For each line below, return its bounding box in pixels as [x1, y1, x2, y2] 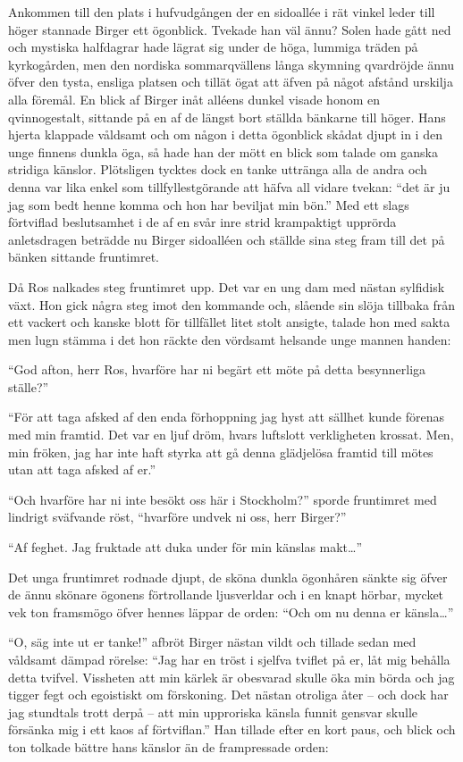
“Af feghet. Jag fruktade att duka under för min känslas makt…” [8, 538, 363, 557]
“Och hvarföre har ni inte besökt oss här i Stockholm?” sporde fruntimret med [8, 490, 437, 508]
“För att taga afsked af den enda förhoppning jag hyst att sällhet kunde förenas [8, 407, 445, 426]
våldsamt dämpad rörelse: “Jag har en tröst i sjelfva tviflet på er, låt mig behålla [8, 650, 450, 668]
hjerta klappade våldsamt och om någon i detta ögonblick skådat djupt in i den [8, 125, 442, 144]
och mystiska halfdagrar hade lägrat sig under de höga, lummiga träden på [8, 38, 418, 56]
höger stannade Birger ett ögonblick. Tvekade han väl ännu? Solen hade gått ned [8, 20, 451, 38]
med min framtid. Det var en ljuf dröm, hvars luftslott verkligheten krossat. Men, [8, 425, 454, 444]
